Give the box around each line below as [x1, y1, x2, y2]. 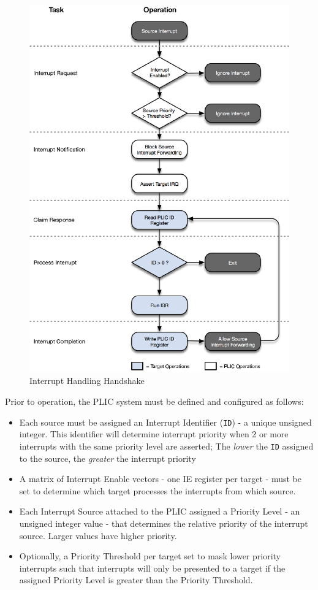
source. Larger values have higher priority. [19, 529, 177, 542]
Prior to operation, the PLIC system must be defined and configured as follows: [5, 395, 304, 408]
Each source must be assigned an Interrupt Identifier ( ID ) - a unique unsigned [19, 415, 312, 428]
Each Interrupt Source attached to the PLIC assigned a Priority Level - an [19, 505, 300, 518]
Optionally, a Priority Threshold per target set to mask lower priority [19, 550, 281, 562]
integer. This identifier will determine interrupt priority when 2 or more [19, 427, 289, 440]
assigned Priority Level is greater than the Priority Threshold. [19, 573, 253, 586]
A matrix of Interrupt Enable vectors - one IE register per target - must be [19, 472, 301, 485]
